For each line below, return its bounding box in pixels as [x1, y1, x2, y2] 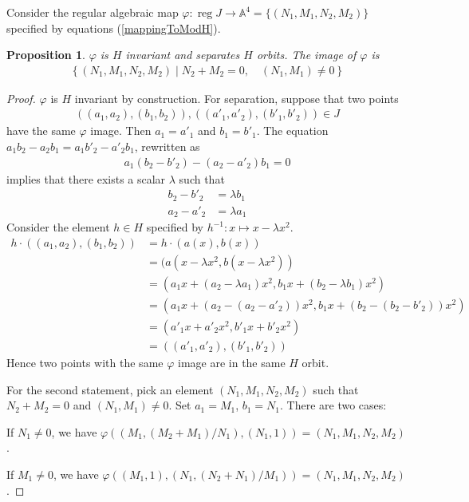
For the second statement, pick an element [6, 381, 214, 397]
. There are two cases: [280, 397, 387, 413]
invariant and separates [125, 46, 240, 63]
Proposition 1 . [6, 46, 85, 63]
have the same [6, 122, 76, 139]
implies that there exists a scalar [6, 170, 166, 187]
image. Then [90, 122, 152, 139]
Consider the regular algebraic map [6, 4, 179, 20]
